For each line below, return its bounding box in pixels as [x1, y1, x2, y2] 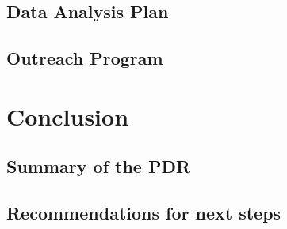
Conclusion [6, 99, 129, 132]
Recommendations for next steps [6, 201, 281, 225]
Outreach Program [6, 46, 163, 70]
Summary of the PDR [6, 154, 191, 178]
